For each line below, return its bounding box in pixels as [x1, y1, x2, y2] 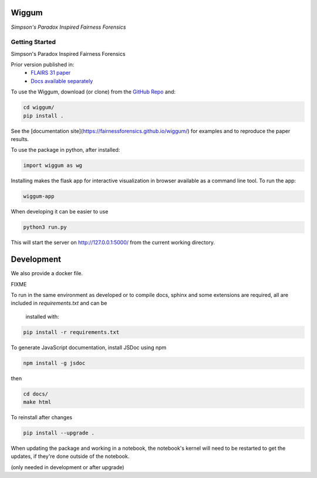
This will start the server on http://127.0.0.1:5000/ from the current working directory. [11, 239, 215, 246]
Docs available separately [31, 77, 93, 85]
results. [11, 135, 29, 142]
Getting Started [11, 38, 56, 46]
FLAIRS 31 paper [31, 69, 71, 76]
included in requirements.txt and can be [11, 300, 107, 307]
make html [23, 399, 52, 406]
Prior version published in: [11, 61, 75, 68]
